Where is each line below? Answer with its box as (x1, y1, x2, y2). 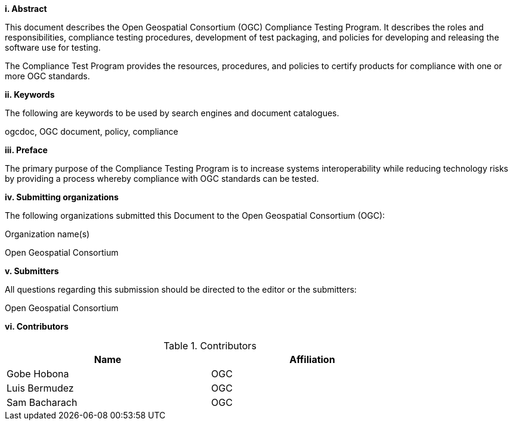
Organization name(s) (5, 229, 90, 239)
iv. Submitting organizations (5, 192, 119, 202)
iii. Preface (5, 145, 48, 155)
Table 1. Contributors (163, 340, 256, 352)
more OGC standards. (5, 71, 90, 81)
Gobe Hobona (7, 368, 69, 380)
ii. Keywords (5, 89, 55, 100)
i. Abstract (5, 4, 47, 14)
